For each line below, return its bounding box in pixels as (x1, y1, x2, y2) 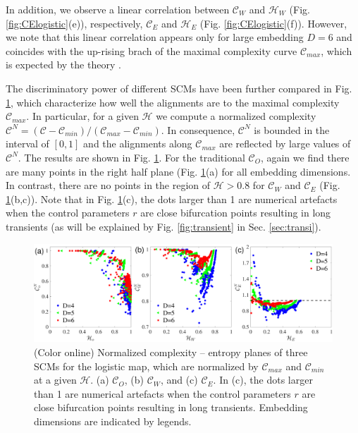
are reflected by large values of (219, 136, 351, 151)
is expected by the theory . (6, 57, 121, 72)
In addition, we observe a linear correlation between (6, 2, 230, 16)
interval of (6, 136, 49, 151)
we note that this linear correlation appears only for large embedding (6, 30, 304, 44)
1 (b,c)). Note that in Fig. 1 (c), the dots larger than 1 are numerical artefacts (6, 191, 338, 206)
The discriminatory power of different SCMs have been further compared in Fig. (6, 80, 352, 95)
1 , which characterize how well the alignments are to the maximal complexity (6, 94, 340, 109)
